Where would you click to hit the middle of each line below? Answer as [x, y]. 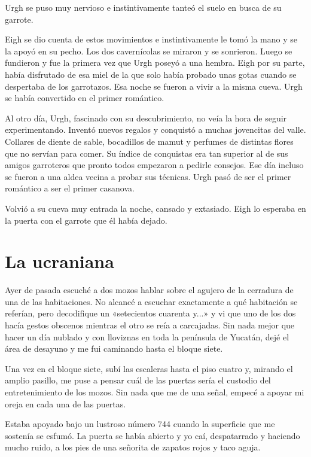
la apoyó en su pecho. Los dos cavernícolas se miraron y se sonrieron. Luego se [149, 51]
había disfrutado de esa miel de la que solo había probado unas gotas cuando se [151, 74]
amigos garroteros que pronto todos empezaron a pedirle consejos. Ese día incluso [154, 165]
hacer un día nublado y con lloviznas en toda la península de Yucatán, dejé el [147, 336]
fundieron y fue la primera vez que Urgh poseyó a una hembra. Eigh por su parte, [155, 63]
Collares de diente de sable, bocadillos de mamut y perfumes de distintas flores [149, 141]
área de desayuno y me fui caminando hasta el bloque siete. [114, 348]
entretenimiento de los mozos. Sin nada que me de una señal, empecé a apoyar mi [155, 392]
